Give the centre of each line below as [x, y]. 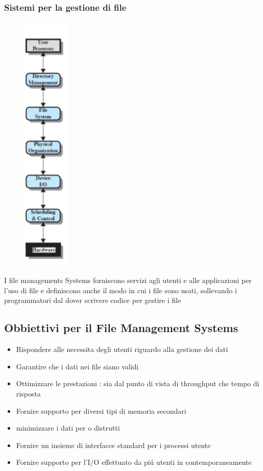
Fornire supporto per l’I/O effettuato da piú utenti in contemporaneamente [134, 462]
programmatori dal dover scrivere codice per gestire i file [93, 300]
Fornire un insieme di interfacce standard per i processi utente [113, 445]
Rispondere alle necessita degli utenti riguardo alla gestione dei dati [122, 349]
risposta [28, 394]
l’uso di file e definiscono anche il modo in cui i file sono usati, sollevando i [121, 290]
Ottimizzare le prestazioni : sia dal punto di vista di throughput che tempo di [138, 383]
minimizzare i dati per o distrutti [68, 428]
